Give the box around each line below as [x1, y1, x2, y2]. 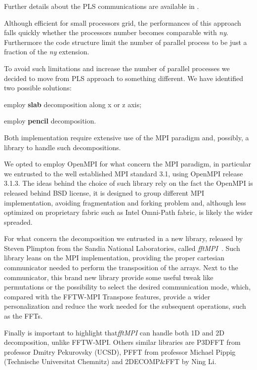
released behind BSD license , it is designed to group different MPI [4, 187, 205, 198]
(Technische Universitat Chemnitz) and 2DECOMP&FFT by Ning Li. [4, 356, 216, 367]
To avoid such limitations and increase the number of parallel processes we [4, 63, 230, 73]
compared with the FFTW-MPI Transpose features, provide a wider [4, 291, 211, 301]
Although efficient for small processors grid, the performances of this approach [4, 17, 241, 28]
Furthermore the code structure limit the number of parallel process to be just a [4, 37, 247, 47]
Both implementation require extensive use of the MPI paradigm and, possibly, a [4, 132, 249, 142]
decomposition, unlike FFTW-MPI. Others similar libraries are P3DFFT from [4, 337, 241, 347]
